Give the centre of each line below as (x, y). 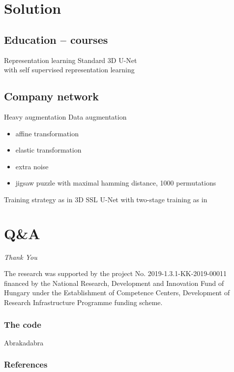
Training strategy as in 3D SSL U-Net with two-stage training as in (106, 199)
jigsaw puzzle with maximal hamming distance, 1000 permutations (116, 183)
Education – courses (56, 39)
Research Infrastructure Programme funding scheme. (83, 302)
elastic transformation (48, 150)
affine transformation (47, 133)
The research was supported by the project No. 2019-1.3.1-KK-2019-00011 (116, 273)
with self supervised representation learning (69, 70)
